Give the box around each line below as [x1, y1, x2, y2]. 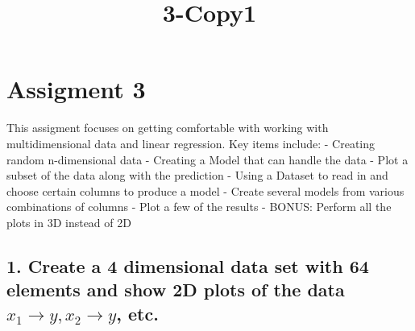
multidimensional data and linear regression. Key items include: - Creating [6, 134, 376, 151]
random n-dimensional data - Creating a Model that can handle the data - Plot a [6, 151, 409, 168]
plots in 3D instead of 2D [6, 213, 131, 230]
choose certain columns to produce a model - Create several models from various [6, 182, 405, 199]
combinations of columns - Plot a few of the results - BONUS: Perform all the [6, 198, 392, 215]
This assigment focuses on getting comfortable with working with [6, 119, 329, 136]
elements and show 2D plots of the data [6, 277, 345, 302]
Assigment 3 [6, 72, 146, 106]
